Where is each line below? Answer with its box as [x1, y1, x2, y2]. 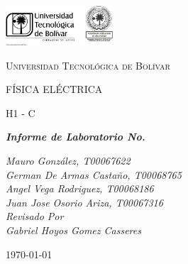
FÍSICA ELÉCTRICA [6, 82, 103, 97]
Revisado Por [6, 209, 64, 224]
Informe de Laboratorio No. [6, 129, 145, 144]
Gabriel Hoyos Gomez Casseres [6, 222, 141, 237]
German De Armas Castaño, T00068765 [6, 167, 182, 182]
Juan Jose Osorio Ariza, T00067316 [6, 194, 163, 209]
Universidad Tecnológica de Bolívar [6, 57, 170, 72]
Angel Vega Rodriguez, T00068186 [6, 181, 154, 196]
